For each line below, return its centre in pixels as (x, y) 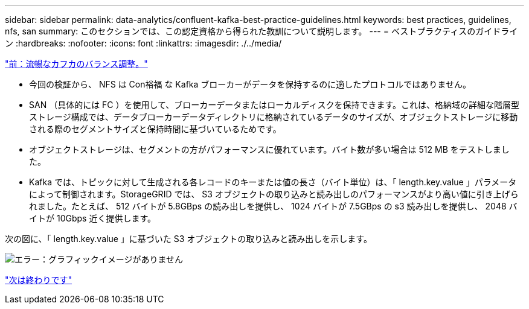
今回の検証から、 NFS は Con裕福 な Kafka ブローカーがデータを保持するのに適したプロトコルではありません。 (250, 84)
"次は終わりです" (39, 280)
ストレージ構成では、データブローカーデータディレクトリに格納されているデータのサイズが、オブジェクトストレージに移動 (274, 117)
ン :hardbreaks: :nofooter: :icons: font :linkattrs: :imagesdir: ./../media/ (143, 43)
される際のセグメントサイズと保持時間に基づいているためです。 (155, 129)
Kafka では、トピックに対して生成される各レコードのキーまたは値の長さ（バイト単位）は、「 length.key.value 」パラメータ (273, 182)
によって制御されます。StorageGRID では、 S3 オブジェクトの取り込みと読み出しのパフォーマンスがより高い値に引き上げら (274, 194)
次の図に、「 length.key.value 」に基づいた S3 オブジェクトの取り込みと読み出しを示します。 (188, 239)
